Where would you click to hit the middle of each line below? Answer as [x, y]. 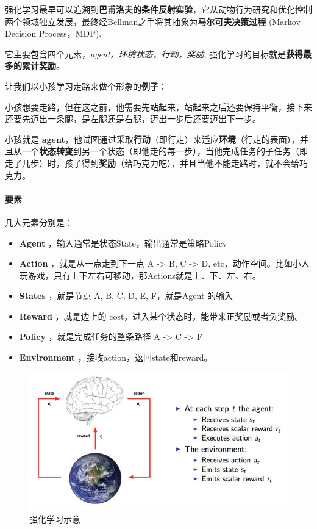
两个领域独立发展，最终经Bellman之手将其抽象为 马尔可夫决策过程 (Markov [153, 21]
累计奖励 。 [43, 66]
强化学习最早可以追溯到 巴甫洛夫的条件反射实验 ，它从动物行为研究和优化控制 [158, 9]
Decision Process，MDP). [53, 33]
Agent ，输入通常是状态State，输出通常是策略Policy [123, 243]
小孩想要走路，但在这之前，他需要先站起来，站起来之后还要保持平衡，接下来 [158, 106]
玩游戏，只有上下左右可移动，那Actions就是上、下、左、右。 [140, 275]
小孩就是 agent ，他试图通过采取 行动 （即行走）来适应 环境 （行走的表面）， [152, 139]
